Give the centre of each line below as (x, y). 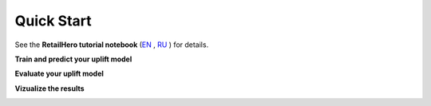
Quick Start (53, 21)
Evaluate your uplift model (59, 74)
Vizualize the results (49, 88)
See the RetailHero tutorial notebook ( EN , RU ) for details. (112, 45)
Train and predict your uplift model (73, 59)
